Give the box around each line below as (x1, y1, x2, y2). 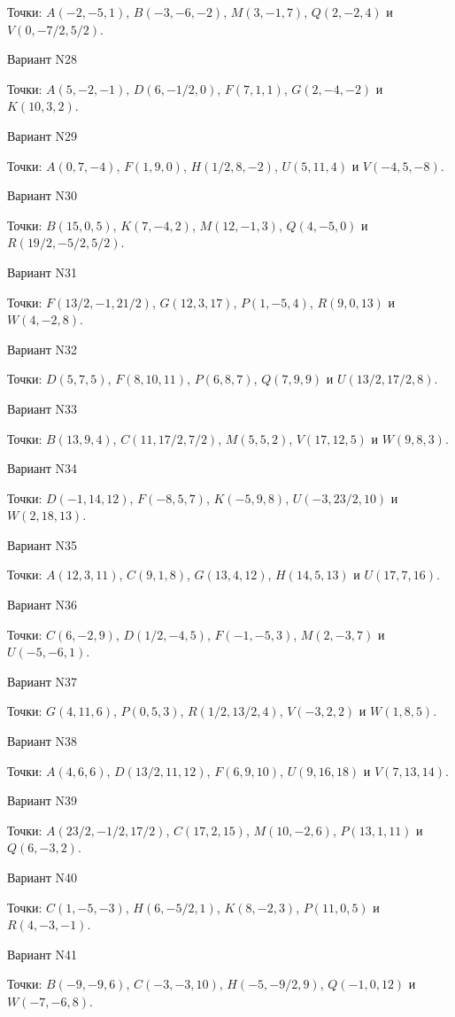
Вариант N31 (7, 262, 78, 281)
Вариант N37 (7, 672, 78, 690)
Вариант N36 (7, 595, 78, 614)
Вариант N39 (7, 791, 78, 810)
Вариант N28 (7, 50, 78, 68)
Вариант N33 (7, 399, 78, 417)
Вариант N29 (7, 126, 78, 144)
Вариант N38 (7, 732, 78, 750)
